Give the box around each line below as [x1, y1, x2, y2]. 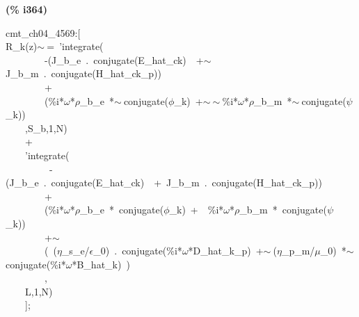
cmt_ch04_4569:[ [6, 25, 81, 40]
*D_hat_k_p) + [188, 243, 264, 258]
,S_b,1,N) [24, 120, 67, 135]
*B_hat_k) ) [72, 257, 130, 271]
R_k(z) [6, 39, 38, 54]
